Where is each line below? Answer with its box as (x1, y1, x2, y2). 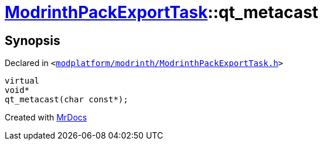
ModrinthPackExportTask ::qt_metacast (5, 2, 318, 22)
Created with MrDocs (5, 112, 87, 123)
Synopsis (5, 33, 60, 48)
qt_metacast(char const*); (5, 95, 128, 105)
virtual (5, 76, 40, 86)
